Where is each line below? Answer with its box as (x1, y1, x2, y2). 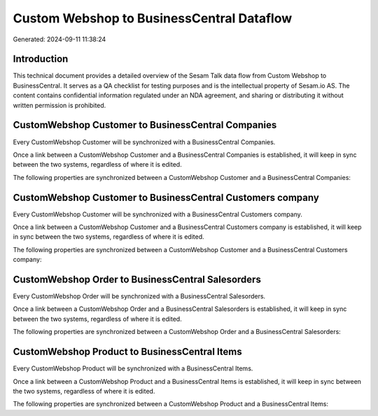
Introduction (13, 53, 69, 65)
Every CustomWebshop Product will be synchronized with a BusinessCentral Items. (13, 364, 253, 373)
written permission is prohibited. (13, 101, 106, 109)
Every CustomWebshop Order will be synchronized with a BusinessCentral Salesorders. (13, 292, 266, 300)
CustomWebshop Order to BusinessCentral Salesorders (13, 273, 262, 285)
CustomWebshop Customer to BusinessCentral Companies (13, 119, 277, 131)
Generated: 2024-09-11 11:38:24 (13, 35, 106, 43)
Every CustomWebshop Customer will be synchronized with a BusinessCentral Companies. (13, 137, 276, 146)
